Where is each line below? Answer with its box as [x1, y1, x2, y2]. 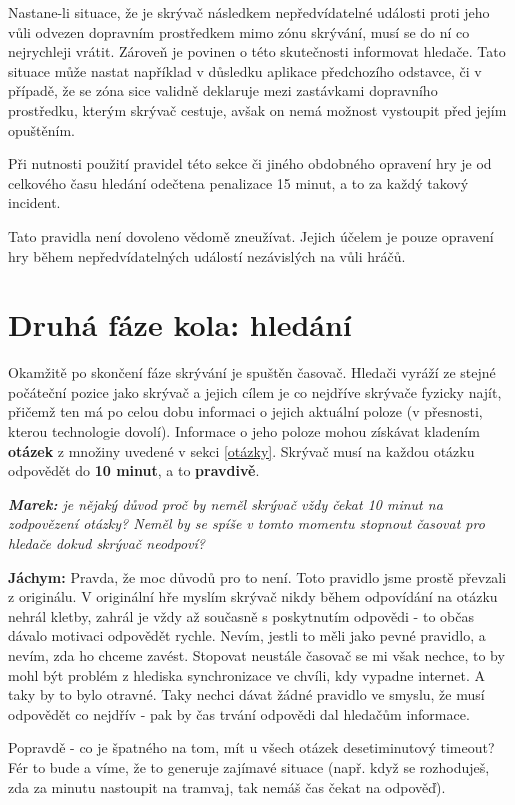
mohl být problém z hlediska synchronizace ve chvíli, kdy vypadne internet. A [8, 664, 486, 685]
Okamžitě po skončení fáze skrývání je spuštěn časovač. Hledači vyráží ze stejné [8, 362, 496, 383]
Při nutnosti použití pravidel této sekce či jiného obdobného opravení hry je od [8, 153, 492, 174]
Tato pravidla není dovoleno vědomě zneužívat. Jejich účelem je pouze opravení [8, 225, 494, 246]
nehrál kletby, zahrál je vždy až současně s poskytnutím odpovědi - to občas [8, 605, 474, 626]
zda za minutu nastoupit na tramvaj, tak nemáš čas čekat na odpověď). [8, 776, 446, 797]
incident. [8, 192, 61, 213]
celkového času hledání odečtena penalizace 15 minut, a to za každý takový [8, 172, 469, 193]
